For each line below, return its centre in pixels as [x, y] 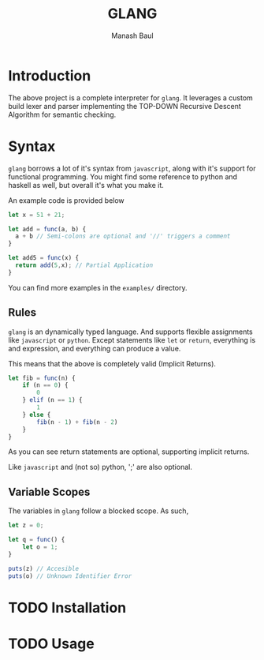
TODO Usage [51, 643]
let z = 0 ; [26, 526]
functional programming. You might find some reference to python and [123, 176]
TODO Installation [67, 607]
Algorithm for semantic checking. [62, 114]
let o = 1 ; [40, 547]
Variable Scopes [49, 491]
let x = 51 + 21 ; [37, 215]
